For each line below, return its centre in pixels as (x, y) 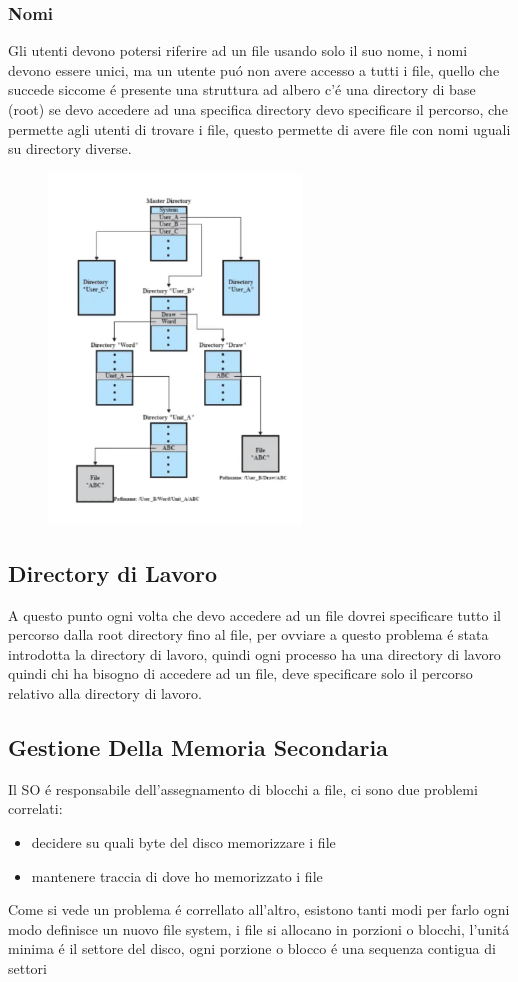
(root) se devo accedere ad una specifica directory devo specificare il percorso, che (258, 109)
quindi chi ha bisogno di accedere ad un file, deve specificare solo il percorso (240, 673)
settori (28, 967)
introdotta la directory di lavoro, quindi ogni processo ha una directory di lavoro (254, 653)
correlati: (35, 808)
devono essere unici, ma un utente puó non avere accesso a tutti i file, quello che (254, 69)
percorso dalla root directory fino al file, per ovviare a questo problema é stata (248, 634)
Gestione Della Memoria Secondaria (198, 746)
